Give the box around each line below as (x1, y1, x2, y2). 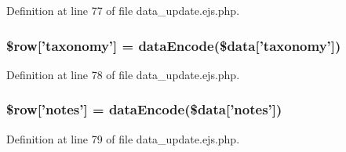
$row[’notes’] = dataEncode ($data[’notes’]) (6, 100, 282, 119)
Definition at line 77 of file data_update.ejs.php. (6, 2, 240, 18)
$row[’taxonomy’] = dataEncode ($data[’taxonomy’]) (6, 35, 341, 55)
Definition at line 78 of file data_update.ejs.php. (6, 66, 240, 82)
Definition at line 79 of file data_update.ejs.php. (6, 130, 240, 147)
